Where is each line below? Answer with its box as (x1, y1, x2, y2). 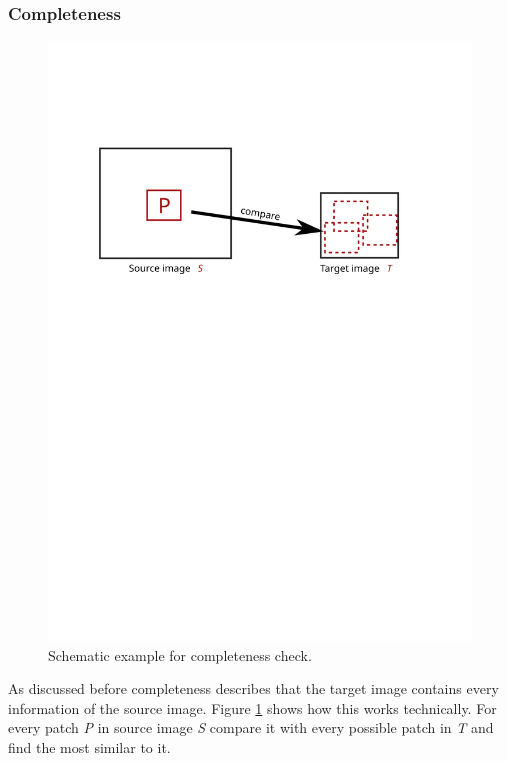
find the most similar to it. (8, 736, 171, 757)
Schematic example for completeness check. (48, 644, 312, 665)
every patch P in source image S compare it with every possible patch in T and (8, 717, 494, 738)
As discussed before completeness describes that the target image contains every (8, 678, 499, 699)
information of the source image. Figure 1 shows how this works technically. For (8, 697, 497, 718)
